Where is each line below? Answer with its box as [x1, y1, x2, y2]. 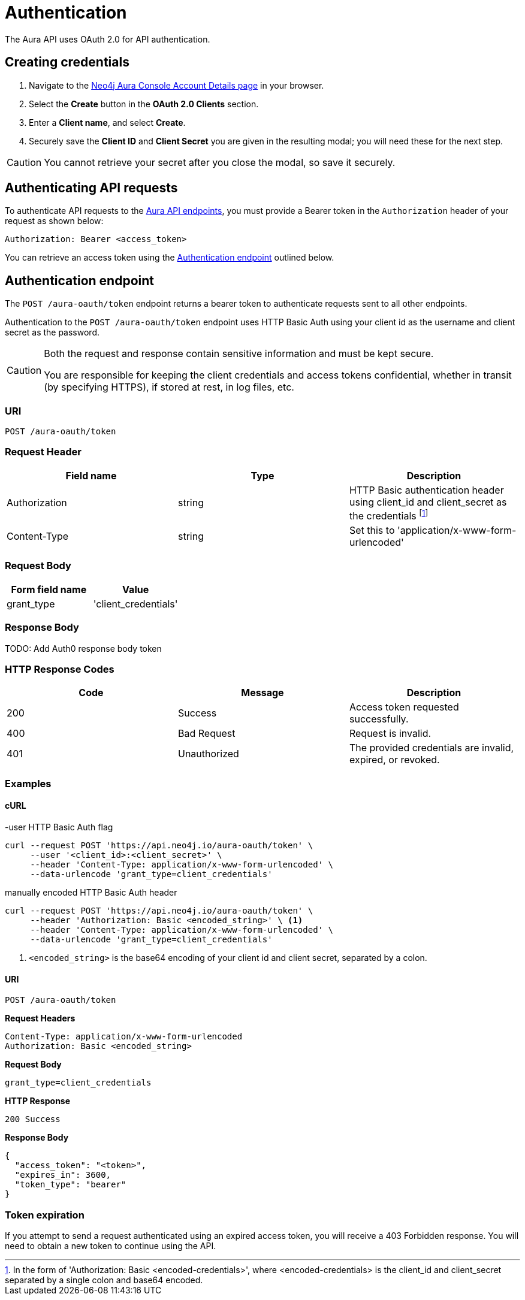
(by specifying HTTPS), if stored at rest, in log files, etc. [44, 381, 294, 394]
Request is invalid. [349, 727, 432, 740]
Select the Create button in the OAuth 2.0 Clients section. [29, 98, 259, 109]
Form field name [11, 583, 87, 595]
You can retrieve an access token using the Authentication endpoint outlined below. [5, 252, 334, 263]
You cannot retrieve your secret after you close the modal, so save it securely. [44, 156, 396, 168]
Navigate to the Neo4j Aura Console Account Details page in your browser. [29, 80, 324, 90]
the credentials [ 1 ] [349, 507, 429, 522]
